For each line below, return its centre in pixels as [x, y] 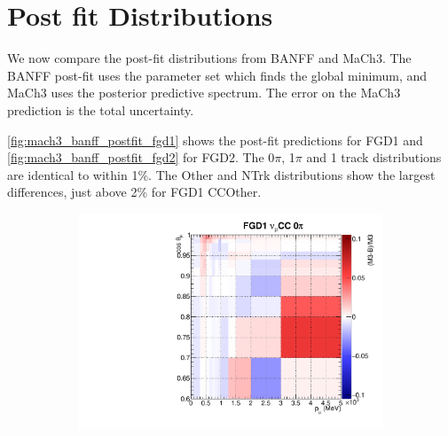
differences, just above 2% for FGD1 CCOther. [134, 192]
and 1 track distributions [374, 157]
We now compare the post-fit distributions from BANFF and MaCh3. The [209, 58]
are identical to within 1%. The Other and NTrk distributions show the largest [221, 174]
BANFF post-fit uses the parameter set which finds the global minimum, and [217, 75]
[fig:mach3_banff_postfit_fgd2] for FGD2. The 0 [141, 157]
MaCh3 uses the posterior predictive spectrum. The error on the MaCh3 [204, 93]
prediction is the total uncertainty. [101, 109]
